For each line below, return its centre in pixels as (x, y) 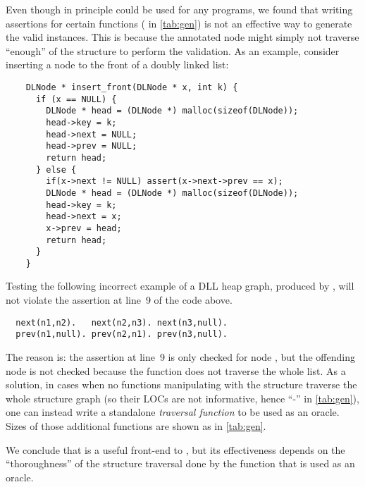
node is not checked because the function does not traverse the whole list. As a (176, 370)
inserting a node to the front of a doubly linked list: (117, 64)
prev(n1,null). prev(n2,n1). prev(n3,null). (122, 334)
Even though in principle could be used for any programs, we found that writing (179, 9)
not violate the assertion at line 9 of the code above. (119, 300)
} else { (56, 169)
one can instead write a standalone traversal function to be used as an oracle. (173, 412)
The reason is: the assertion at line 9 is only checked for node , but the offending (180, 356)
